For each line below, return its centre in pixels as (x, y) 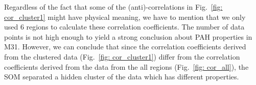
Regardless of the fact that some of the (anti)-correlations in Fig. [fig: (113, 7)
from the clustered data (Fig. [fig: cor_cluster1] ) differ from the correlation (122, 56)
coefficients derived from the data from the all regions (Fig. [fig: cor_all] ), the (126, 66)
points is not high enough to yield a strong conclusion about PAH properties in (128, 36)
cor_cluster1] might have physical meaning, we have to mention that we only (125, 17)
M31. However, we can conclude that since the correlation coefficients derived (125, 47)
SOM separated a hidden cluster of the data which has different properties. (122, 77)
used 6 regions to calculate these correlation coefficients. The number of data (124, 27)
